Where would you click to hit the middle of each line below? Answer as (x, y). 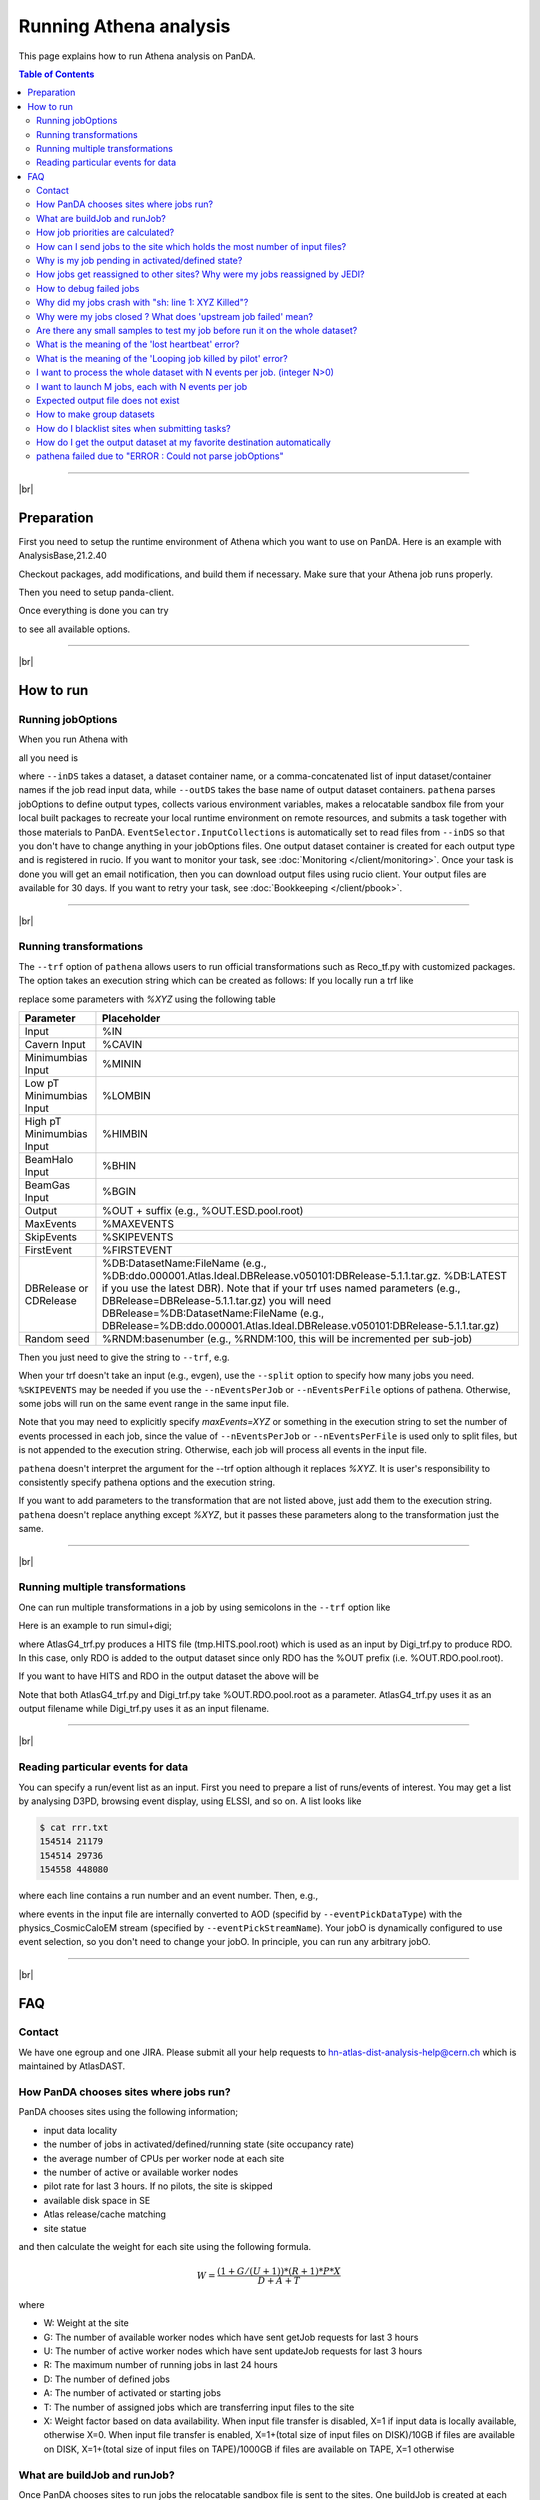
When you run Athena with (73, 739)
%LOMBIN (126, 1095)
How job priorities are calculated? (105, 232)
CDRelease (50, 1300)
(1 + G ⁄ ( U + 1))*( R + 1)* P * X (278, 2271)
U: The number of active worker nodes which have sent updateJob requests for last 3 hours (233, 2351)
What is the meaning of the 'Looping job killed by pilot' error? (162, 358)
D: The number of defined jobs (106, 2379)
